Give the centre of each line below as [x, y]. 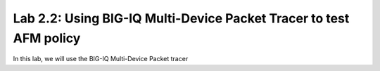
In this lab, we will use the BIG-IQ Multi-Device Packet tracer [101, 59]
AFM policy [47, 38]
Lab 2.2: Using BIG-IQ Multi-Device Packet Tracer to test [181, 18]
